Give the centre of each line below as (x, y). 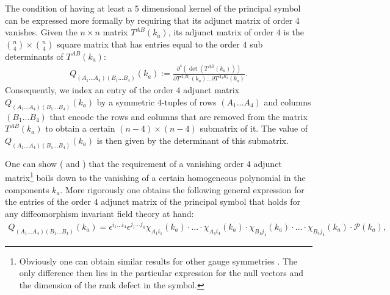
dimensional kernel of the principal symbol (221, 8)
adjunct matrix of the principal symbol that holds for (200, 201)
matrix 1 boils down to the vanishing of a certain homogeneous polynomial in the (155, 177)
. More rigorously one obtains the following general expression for (182, 189)
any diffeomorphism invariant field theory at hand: (99, 213)
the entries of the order (48, 201)
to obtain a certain (80, 128)
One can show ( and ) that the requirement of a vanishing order (125, 163)
